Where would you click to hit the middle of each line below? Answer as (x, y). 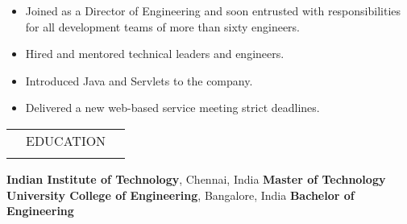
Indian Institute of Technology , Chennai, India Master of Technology (196, 178)
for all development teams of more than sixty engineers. (163, 26)
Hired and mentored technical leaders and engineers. (155, 54)
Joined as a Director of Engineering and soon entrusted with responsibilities (213, 10)
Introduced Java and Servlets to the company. (139, 80)
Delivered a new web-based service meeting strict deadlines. (172, 108)
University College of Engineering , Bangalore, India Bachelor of (181, 195)
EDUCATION (66, 140)
